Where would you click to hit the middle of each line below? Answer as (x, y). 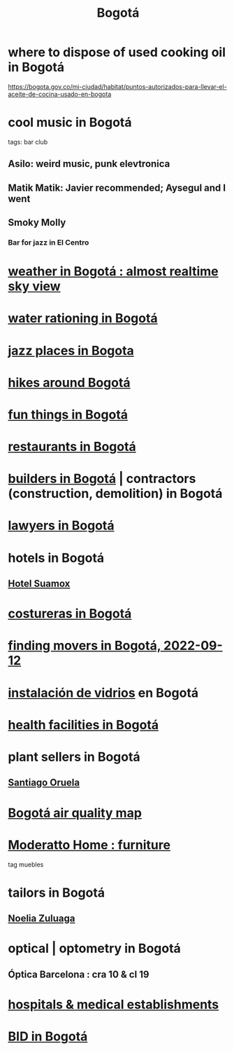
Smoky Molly (37, 223)
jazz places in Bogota (71, 350)
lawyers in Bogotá (61, 525)
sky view (35, 286)
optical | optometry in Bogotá (94, 949)
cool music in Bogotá (70, 122)
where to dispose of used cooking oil (117, 52)
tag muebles (26, 864)
